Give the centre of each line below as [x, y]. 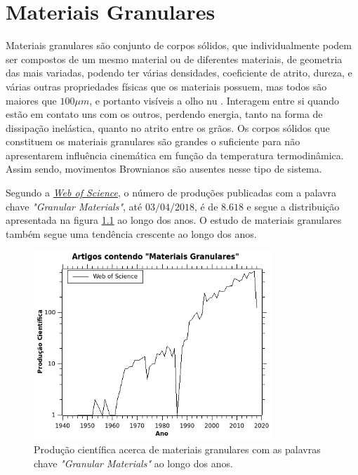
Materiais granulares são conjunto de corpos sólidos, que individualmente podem [179, 45]
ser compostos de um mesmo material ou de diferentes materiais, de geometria [174, 59]
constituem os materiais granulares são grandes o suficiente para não [153, 141]
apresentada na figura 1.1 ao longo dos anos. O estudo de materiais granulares [174, 220]
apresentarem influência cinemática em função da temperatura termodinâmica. [175, 155]
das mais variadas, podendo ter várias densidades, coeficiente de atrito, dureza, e [179, 73]
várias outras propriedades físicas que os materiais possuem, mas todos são [166, 86]
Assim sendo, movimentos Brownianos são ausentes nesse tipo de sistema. [164, 169]
